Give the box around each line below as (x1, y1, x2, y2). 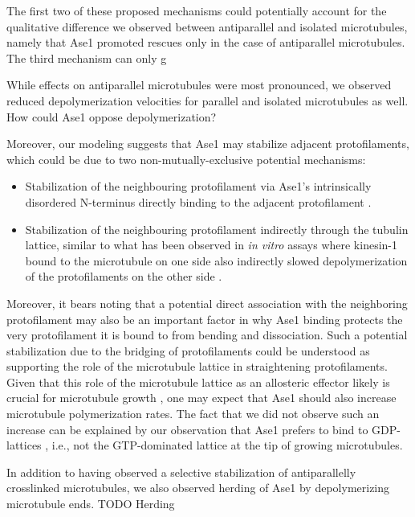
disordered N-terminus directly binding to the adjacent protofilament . (25, 193, 372, 210)
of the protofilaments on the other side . (25, 268, 222, 285)
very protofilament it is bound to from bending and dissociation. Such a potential (6, 326, 408, 343)
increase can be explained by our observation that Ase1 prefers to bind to (6, 421, 368, 437)
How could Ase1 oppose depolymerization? (6, 108, 217, 125)
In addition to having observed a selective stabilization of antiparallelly (6, 463, 356, 480)
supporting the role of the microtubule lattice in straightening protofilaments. (6, 358, 388, 375)
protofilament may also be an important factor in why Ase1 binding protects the (6, 310, 403, 327)
